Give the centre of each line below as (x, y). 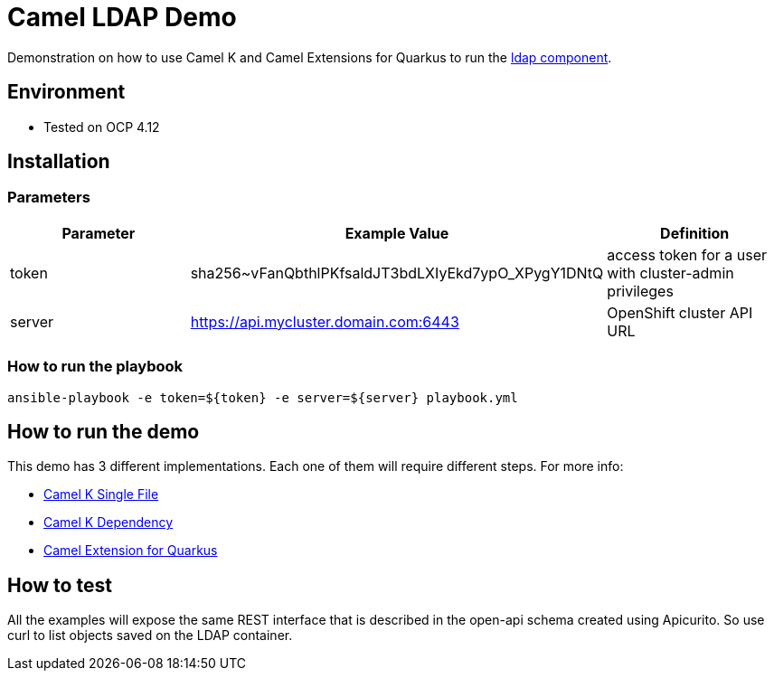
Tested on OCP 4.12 (102, 127)
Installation (59, 162)
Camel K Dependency (109, 523)
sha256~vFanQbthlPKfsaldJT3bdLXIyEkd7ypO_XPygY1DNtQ (397, 273)
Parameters (49, 198)
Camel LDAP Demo (122, 17)
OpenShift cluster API (680, 312)
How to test (60, 585)
